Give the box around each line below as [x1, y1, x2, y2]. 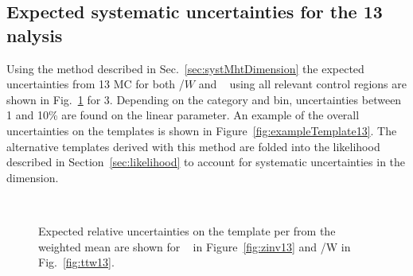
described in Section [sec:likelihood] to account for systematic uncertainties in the [6, 154, 406, 170]
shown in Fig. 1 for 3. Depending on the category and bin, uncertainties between [6, 91, 402, 107]
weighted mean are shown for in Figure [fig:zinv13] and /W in [38, 238, 351, 255]
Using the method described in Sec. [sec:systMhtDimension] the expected [6, 60, 364, 76]
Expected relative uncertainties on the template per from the [38, 222, 336, 239]
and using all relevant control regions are [198, 76, 407, 92]
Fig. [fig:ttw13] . [38, 254, 115, 270]
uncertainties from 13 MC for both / [6, 76, 185, 92]
